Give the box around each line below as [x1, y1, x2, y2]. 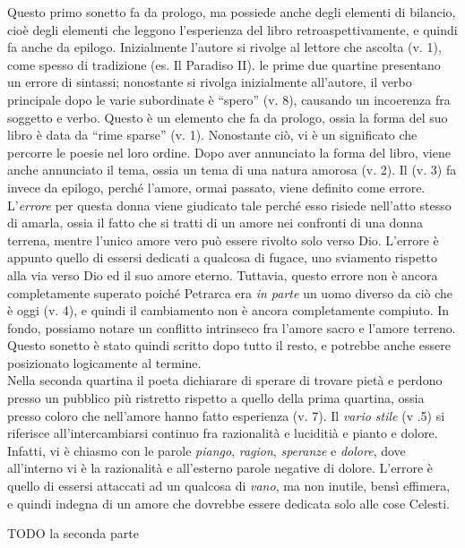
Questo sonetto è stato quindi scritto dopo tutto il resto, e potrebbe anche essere [7, 336, 451, 355]
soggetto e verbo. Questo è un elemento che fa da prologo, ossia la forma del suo [7, 107, 448, 126]
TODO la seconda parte [7, 524, 139, 543]
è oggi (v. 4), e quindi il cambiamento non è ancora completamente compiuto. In [7, 301, 450, 320]
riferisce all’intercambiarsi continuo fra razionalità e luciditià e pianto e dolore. [7, 424, 438, 442]
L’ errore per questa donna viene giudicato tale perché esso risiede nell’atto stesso [7, 195, 452, 214]
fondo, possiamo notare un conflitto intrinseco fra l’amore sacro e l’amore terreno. [7, 318, 456, 337]
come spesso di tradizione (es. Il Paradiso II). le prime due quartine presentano [7, 55, 441, 73]
